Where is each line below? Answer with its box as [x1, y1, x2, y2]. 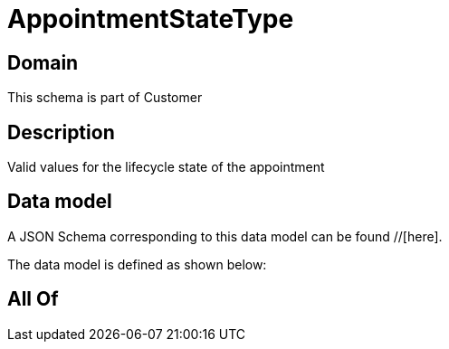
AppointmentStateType [7, 4, 294, 34]
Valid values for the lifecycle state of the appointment [7, 159, 325, 175]
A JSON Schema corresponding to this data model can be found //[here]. [7, 228, 443, 244]
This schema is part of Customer [7, 90, 203, 106]
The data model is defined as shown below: [7, 256, 267, 272]
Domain [7, 51, 79, 74]
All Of [7, 288, 59, 311]
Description [7, 120, 115, 144]
